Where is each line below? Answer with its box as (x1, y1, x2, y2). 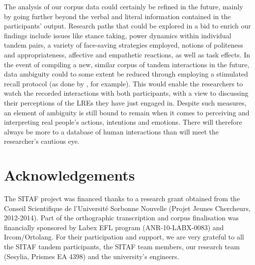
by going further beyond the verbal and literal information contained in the (4, 11, 231, 21)
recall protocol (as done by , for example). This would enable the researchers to (4, 78, 243, 88)
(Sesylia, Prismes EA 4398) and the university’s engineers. (4, 251, 179, 261)
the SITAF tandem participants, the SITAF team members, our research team (4, 241, 240, 251)
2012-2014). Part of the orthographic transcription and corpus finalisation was (4, 212, 239, 223)
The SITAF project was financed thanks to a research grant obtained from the (4, 193, 240, 204)
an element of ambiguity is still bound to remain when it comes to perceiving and (4, 107, 250, 117)
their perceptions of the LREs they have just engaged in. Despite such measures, (4, 97, 247, 107)
